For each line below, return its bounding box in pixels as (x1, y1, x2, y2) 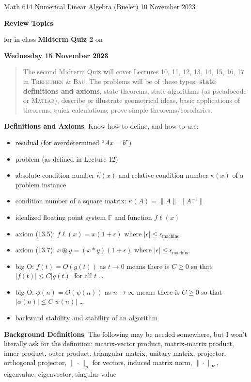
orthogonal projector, (4, 357, 67, 367)
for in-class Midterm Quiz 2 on (4, 34, 103, 44)
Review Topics (4, 17, 53, 28)
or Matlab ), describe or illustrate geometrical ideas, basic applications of (23, 95, 240, 105)
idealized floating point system (15, 212, 106, 222)
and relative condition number (118, 170, 208, 180)
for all (74, 270, 92, 281)
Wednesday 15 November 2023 (4, 50, 109, 60)
